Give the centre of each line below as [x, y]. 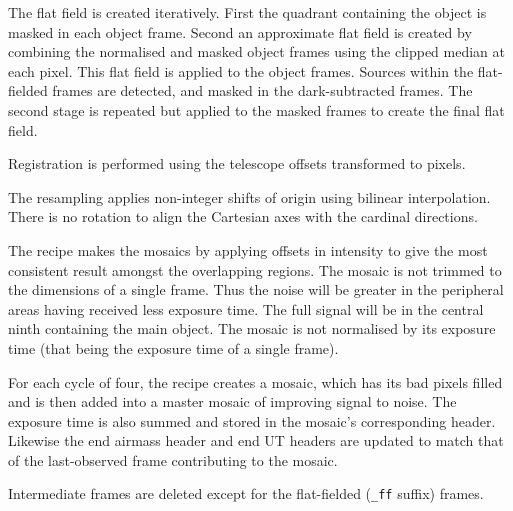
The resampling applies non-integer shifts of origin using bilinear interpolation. [249, 196]
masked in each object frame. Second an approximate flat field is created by [240, 31]
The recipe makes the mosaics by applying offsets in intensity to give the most [248, 249]
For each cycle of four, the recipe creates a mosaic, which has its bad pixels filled [255, 381]
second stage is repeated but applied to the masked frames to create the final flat [256, 109]
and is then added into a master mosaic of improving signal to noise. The [232, 401]
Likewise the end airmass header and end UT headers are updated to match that [256, 440]
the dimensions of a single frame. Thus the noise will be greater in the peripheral [256, 289]
